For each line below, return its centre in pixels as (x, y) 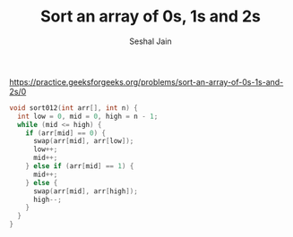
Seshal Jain (151, 41)
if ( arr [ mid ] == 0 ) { (65, 133)
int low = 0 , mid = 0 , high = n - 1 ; (88, 116)
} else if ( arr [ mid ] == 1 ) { (80, 166)
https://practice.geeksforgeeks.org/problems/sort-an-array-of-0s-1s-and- (146, 81)
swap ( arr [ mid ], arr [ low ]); (83, 141)
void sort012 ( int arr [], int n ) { (74, 108)
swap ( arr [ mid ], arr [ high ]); (86, 191)
